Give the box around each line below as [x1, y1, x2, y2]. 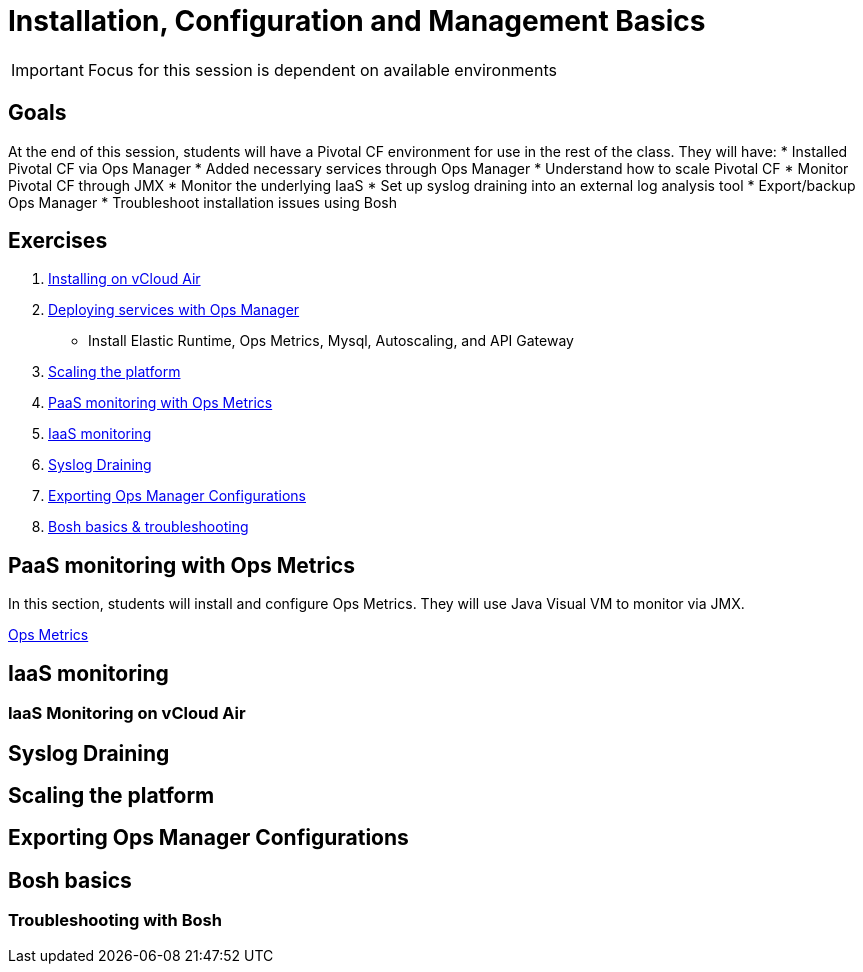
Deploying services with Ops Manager [48, 301, 300, 319]
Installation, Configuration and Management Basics [8, 4, 706, 38]
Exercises [8, 228, 108, 254]
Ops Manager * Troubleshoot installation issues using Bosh [8, 193, 397, 211]
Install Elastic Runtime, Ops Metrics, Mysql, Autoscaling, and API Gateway [88, 332, 574, 350]
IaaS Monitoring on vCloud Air [8, 703, 246, 724]
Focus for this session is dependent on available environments [87, 59, 557, 80]
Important [11, 59, 84, 80]
